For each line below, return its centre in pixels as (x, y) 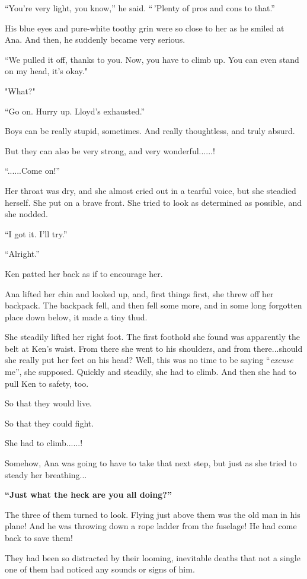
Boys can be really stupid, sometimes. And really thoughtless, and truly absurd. (150, 131)
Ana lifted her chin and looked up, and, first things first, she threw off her (139, 293)
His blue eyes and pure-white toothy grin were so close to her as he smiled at (145, 28)
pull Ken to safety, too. (47, 383)
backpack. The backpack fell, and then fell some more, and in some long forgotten (153, 305)
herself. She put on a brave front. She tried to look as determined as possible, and (153, 202)
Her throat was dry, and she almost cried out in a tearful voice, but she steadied (151, 190)
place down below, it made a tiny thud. (76, 316)
